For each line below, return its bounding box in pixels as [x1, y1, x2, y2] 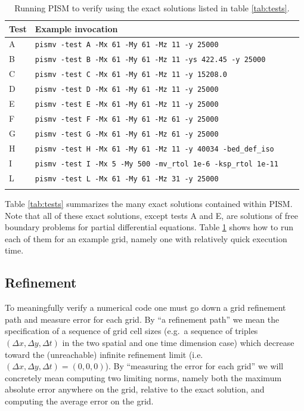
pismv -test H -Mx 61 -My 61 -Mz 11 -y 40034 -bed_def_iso [35, 144, 274, 153]
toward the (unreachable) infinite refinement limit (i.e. [5, 348, 203, 360]
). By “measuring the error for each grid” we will [105, 360, 284, 372]
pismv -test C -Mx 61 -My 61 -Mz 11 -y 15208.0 [35, 70, 228, 79]
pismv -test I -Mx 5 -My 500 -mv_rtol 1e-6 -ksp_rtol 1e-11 [35, 159, 278, 168]
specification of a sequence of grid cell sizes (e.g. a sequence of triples [5, 325, 258, 337]
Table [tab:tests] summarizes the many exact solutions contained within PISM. [5, 197, 293, 209]
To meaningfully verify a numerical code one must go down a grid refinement [5, 301, 286, 314]
